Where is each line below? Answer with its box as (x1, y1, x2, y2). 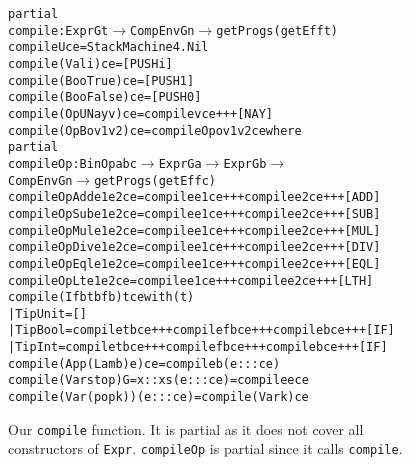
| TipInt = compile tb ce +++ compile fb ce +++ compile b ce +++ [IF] (8, 340, 388, 355)
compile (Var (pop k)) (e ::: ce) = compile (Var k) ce (8, 390, 309, 405)
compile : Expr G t (8, 23, 109, 38)
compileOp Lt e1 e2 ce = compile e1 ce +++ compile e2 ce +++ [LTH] (8, 273, 374, 288)
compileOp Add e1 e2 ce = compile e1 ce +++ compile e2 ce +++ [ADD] (8, 190, 381, 205)
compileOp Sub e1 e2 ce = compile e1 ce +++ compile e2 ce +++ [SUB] (8, 206, 381, 221)
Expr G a (158, 156, 202, 171)
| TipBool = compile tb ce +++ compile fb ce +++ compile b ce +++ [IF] (8, 323, 395, 338)
